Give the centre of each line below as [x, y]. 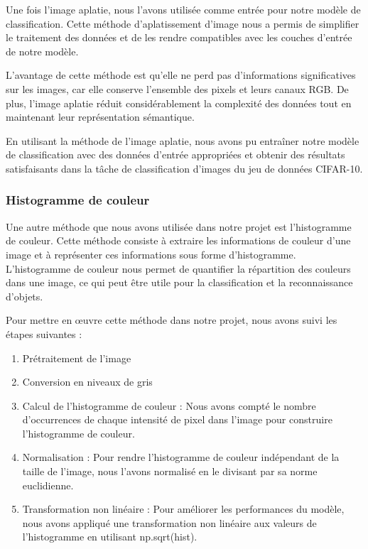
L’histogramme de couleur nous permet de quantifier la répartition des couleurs [178, 268]
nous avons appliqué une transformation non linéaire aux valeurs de [169, 522]
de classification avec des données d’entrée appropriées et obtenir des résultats [175, 154]
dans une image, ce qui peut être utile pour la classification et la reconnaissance [179, 282]
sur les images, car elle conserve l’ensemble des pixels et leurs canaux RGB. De [177, 88]
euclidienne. [48, 485]
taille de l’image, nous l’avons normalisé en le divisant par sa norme [170, 471]
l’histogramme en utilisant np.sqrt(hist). [110, 537]
